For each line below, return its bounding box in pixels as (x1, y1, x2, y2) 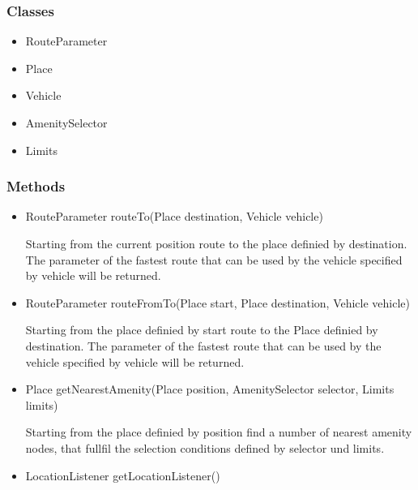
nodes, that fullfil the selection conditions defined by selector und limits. (25, 439, 385, 456)
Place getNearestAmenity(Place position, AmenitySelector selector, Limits (25, 380, 395, 398)
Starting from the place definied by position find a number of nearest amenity (25, 423, 412, 441)
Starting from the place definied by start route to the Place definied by (25, 321, 378, 338)
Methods (6, 176, 66, 196)
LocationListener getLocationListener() (25, 466, 220, 484)
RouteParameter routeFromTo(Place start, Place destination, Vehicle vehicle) (25, 294, 411, 311)
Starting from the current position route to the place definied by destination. (25, 235, 407, 251)
